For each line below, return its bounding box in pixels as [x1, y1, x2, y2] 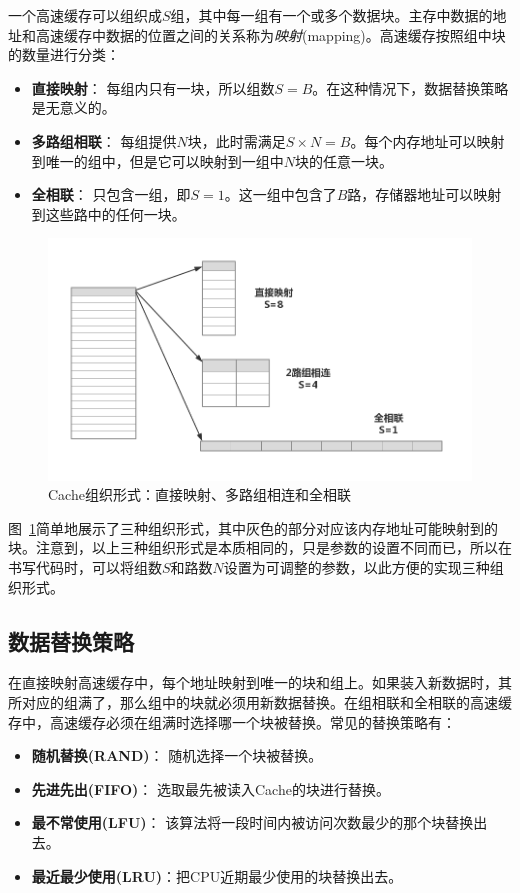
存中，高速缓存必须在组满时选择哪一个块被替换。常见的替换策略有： [8, 711, 456, 732]
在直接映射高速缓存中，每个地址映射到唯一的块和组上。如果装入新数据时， [8, 672, 498, 693]
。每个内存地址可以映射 [350, 130, 505, 151]
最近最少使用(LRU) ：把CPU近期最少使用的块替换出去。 [31, 865, 403, 886]
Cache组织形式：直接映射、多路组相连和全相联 [48, 484, 351, 505]
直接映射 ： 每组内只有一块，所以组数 [31, 77, 275, 98]
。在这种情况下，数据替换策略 [312, 77, 509, 98]
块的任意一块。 [295, 150, 394, 171]
